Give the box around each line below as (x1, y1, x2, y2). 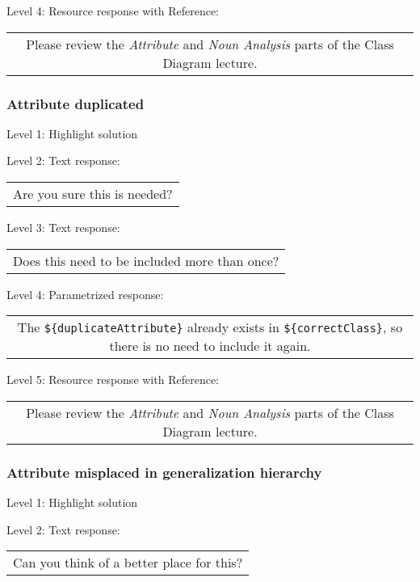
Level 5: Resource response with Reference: (6, 371, 219, 388)
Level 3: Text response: (6, 219, 120, 235)
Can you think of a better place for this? (13, 553, 243, 572)
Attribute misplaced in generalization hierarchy (6, 462, 322, 482)
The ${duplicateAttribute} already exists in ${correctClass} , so (17, 318, 403, 337)
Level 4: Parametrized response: (6, 285, 164, 302)
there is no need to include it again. (109, 336, 311, 356)
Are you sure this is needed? (13, 184, 173, 203)
